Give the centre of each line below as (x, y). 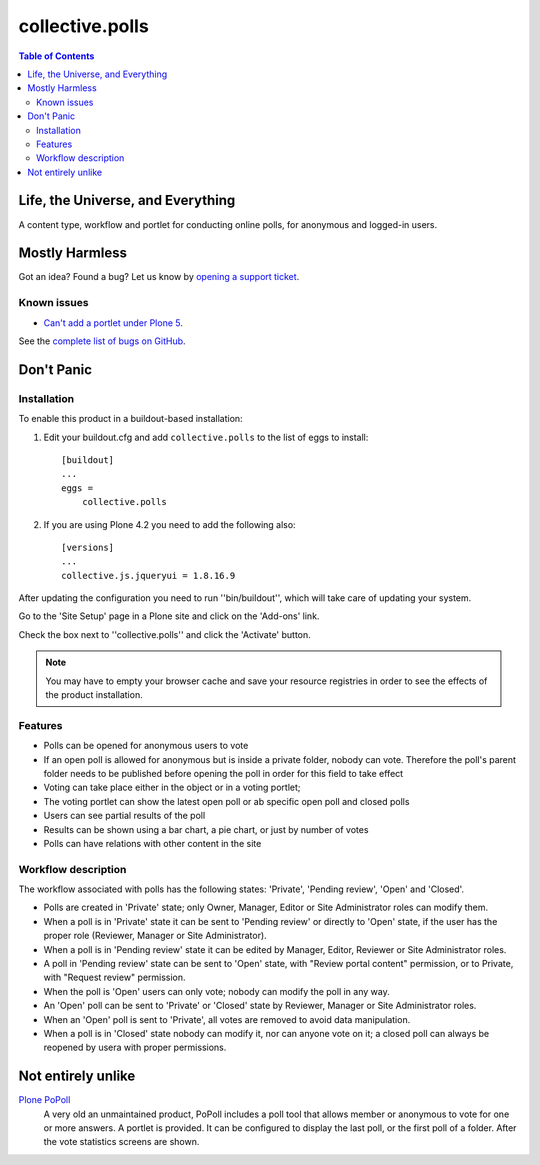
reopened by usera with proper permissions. (135, 1047)
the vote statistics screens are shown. (121, 1142)
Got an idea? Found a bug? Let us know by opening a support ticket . (159, 277)
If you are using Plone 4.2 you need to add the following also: (169, 524)
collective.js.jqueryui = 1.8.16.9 (148, 575)
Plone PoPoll (44, 1100)
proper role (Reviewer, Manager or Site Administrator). (155, 936)
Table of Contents (56, 56)
